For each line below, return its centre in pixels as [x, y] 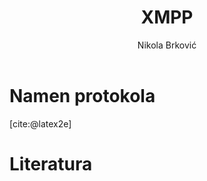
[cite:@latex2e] [40, 123]
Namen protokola [82, 95]
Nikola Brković [167, 45]
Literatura [51, 163]
